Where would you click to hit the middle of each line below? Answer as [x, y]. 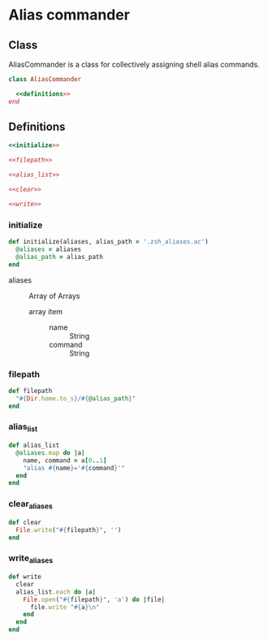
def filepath [30, 391]
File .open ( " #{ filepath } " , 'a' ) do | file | [94, 599]
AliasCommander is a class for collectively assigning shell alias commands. [134, 64]
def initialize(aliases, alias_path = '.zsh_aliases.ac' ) [108, 242]
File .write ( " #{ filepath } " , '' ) [69, 530]
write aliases [31, 559]
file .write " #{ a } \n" [65, 607]
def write [25, 577]
